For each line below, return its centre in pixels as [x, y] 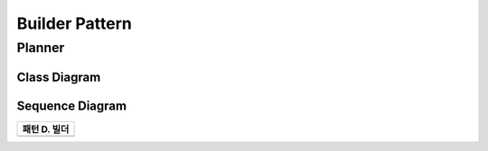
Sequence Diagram [71, 106]
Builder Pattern [75, 23]
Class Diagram [59, 77]
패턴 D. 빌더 [46, 129]
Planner [41, 48]
